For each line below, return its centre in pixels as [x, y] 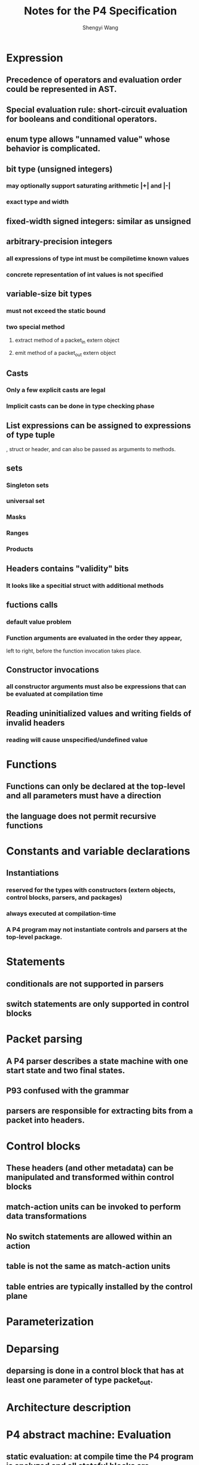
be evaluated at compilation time [55, 694]
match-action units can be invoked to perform [94, 1207]
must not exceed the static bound [56, 311]
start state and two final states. [66, 1070]
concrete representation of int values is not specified [85, 274]
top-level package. [34, 937]
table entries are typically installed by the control [99, 1287]
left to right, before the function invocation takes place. [74, 651]
